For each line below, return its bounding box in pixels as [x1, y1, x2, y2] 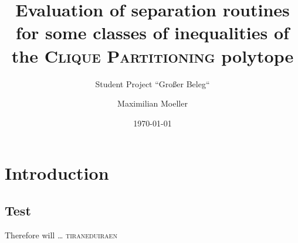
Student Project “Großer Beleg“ [95, 77, 210, 90]
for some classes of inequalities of [16, 20, 289, 45]
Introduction [5, 161, 109, 185]
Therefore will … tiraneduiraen [5, 228, 117, 241]
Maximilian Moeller [117, 97, 188, 109]
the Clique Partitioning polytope [11, 43, 294, 67]
